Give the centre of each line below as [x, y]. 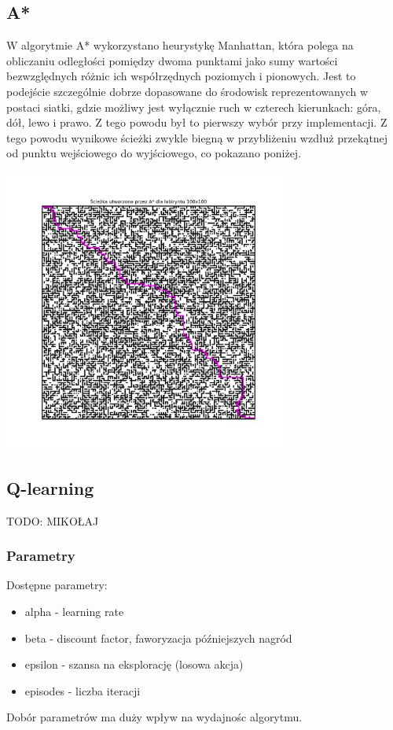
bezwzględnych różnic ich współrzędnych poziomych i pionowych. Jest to [181, 76]
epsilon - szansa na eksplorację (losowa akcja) [134, 664]
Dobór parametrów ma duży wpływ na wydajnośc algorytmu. [154, 717]
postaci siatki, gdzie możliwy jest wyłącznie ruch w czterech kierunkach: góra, [194, 107]
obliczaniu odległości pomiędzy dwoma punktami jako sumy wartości [172, 60]
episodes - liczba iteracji [83, 690]
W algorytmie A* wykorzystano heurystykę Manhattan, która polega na [180, 45]
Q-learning [50, 487]
